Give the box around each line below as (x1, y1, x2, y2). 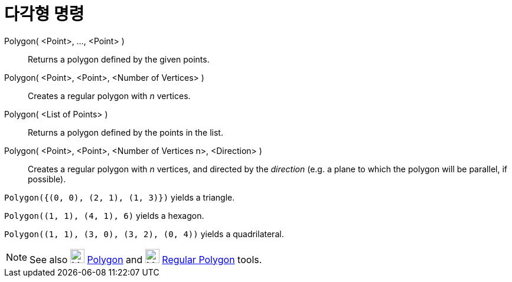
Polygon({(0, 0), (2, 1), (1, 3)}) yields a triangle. (4, 192, 235, 202)
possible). (28, 173, 66, 184)
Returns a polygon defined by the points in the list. (28, 127, 223, 137)
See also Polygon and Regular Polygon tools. (30, 253, 262, 265)
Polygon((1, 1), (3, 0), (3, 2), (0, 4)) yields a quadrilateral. (4, 228, 284, 239)
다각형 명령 (4, 4, 84, 24)
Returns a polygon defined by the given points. (28, 54, 210, 64)
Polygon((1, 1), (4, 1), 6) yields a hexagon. (4, 210, 204, 221)
